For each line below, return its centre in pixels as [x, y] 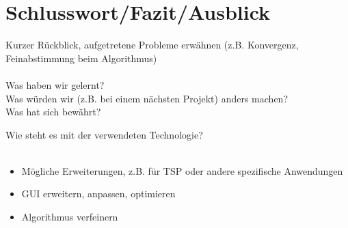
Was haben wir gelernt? [55, 84]
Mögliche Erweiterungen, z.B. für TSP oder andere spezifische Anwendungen [182, 170]
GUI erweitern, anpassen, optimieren [98, 194]
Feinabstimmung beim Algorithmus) [81, 58]
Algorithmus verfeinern [70, 217]
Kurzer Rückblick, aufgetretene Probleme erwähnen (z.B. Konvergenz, [152, 45]
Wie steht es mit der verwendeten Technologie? [104, 134]
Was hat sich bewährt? [53, 112]
